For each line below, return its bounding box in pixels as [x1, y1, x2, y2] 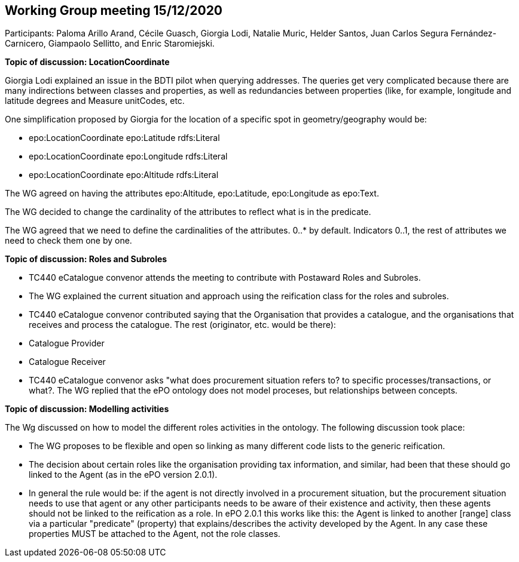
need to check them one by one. [5, 235, 132, 246]
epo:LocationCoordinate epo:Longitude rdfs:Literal [29, 151, 228, 162]
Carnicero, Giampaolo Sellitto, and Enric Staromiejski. [5, 38, 215, 49]
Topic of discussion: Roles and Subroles [5, 254, 167, 265]
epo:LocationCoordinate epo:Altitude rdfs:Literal [29, 170, 219, 180]
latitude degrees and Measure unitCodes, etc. [5, 96, 185, 106]
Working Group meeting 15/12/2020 [5, 3, 223, 18]
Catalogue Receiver [29, 357, 106, 367]
